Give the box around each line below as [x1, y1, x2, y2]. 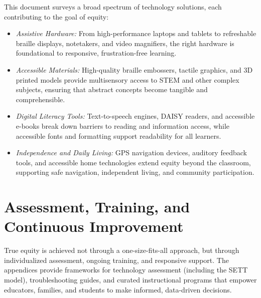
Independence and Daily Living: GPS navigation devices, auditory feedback [16, 147, 247, 158]
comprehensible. [16, 94, 65, 104]
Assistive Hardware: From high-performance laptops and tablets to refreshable [16, 28, 256, 39]
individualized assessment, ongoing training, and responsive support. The [4, 254, 229, 265]
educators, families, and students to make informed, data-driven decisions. [4, 284, 232, 294]
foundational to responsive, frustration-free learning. [16, 48, 177, 58]
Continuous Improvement [4, 216, 184, 236]
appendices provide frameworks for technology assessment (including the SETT [4, 264, 248, 275]
